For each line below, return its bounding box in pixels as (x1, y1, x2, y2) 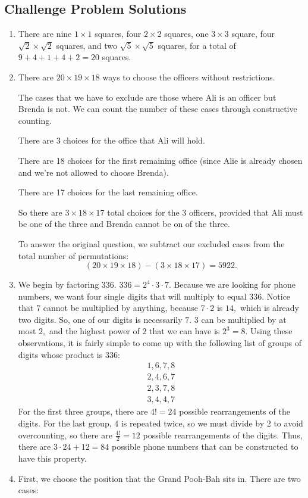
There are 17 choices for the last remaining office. (18, 186, 198, 198)
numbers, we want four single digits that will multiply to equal (18, 290, 247, 302)
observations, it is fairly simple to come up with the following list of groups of (18, 337, 301, 349)
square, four (231, 27, 275, 40)
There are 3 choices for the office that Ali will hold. (18, 134, 205, 147)
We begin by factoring (18, 278, 99, 291)
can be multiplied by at (201, 313, 287, 325)
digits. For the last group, (18, 416, 112, 429)
